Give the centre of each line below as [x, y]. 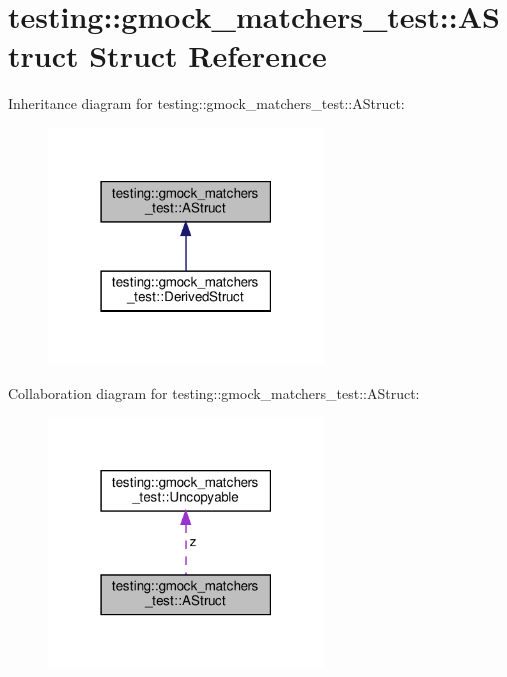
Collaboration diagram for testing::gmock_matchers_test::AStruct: [214, 392]
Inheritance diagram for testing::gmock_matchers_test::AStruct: [206, 103]
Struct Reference [208, 55]
